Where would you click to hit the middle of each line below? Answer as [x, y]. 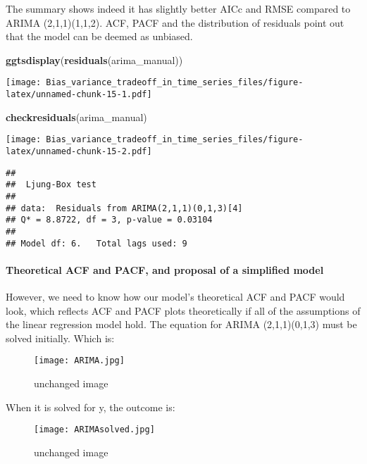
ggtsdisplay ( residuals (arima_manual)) [94, 59]
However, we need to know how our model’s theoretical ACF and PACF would [175, 296]
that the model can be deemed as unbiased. [99, 36]
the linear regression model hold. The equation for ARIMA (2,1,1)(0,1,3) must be [181, 324]
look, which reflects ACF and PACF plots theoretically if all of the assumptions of [183, 310]
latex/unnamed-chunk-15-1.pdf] [79, 95]
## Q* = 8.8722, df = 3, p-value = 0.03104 [109, 220]
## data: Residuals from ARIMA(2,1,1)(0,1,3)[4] [124, 208]
